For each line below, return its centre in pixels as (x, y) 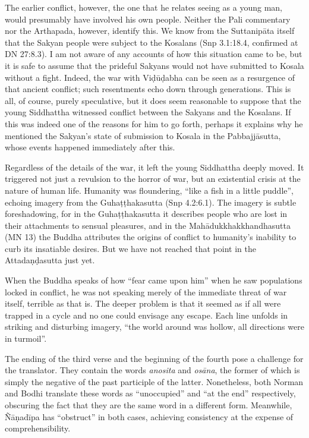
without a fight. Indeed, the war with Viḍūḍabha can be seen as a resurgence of (150, 77)
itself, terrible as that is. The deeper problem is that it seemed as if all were (143, 303)
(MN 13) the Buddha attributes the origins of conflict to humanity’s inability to (151, 237)
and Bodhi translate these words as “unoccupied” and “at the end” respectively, (150, 393)
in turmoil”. (26, 338)
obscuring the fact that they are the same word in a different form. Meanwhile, (149, 405)
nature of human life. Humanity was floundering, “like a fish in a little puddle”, (149, 190)
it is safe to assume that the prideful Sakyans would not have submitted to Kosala (154, 65)
